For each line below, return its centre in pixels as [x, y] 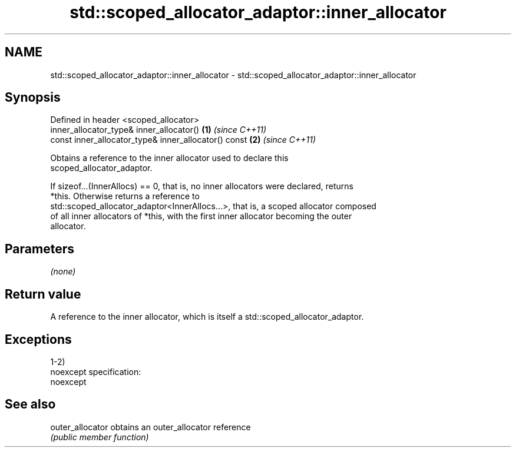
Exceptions [38, 339]
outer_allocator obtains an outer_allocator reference [150, 427]
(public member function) [100, 437]
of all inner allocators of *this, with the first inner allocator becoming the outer [201, 216]
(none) [63, 272]
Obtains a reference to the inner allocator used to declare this [169, 158]
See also [30, 404]
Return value [43, 294]
